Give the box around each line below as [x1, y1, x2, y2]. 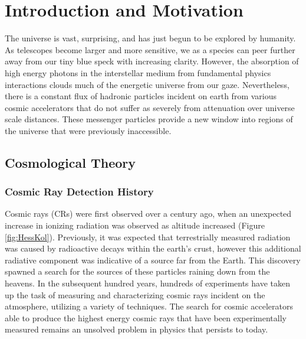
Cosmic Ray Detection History [5, 184, 154, 199]
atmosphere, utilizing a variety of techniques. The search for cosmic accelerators [5, 300, 294, 312]
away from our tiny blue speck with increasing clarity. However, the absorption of [5, 55, 299, 67]
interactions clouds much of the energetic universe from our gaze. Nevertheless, [5, 78, 289, 90]
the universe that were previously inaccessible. [5, 124, 172, 136]
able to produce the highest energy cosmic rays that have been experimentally [5, 311, 287, 324]
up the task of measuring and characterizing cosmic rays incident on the [5, 288, 265, 301]
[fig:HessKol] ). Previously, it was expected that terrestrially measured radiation [5, 230, 291, 243]
